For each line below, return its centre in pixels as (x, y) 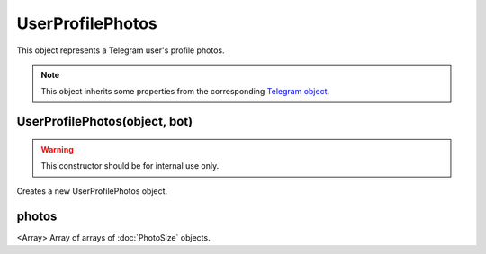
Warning (57, 149)
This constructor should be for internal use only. (130, 166)
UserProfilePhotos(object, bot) (105, 122)
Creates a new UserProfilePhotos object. (92, 191)
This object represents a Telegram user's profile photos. (121, 50)
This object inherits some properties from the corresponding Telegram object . (185, 92)
